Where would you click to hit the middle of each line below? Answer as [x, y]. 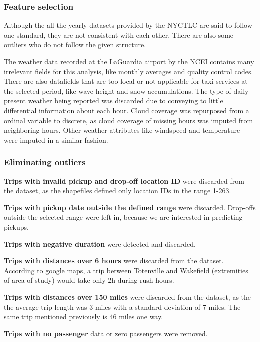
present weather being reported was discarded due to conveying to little [114, 101]
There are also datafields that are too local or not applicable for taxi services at [126, 81]
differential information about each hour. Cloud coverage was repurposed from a [127, 110]
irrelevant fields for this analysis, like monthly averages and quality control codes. [129, 71]
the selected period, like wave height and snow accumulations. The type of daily [126, 91]
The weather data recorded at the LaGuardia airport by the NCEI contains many [129, 61]
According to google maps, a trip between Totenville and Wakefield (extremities [126, 270]
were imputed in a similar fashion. [56, 140]
